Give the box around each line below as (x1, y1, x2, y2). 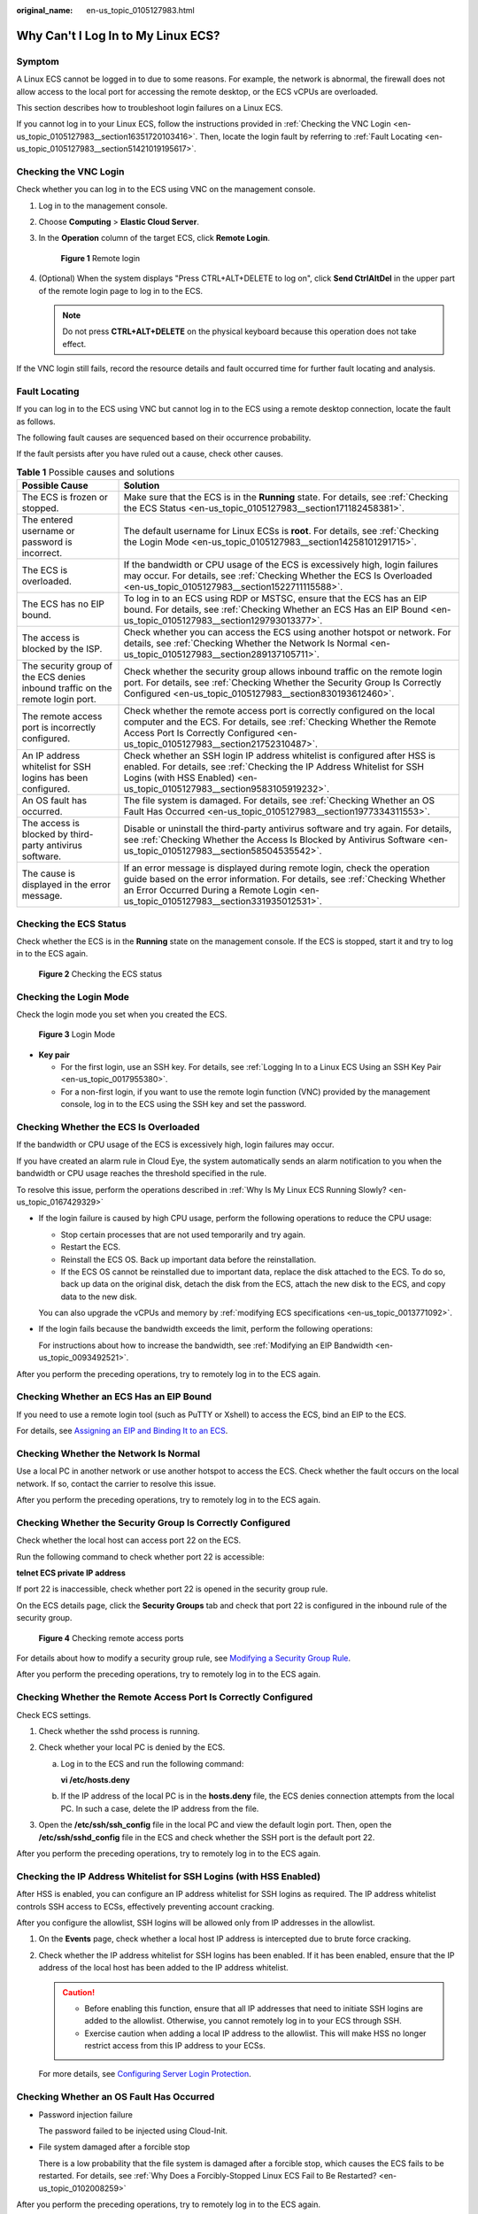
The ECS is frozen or (21, 492, 108, 504)
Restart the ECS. (60, 1242, 121, 1252)
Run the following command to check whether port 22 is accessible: (16, 1551, 265, 1562)
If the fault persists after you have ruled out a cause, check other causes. (16, 448, 283, 460)
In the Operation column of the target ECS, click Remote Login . (38, 233, 270, 244)
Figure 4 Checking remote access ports (38, 1632, 184, 1643)
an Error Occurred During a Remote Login (123, 884, 297, 896)
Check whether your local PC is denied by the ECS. (38, 1742, 226, 1753)
